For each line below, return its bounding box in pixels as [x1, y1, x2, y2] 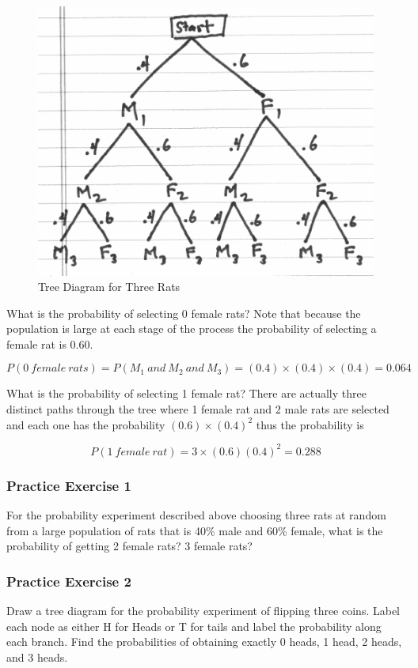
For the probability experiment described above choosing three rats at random [6, 506, 386, 523]
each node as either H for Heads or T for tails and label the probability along [6, 617, 382, 634]
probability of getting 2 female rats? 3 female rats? [6, 538, 253, 554]
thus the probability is [256, 416, 364, 432]
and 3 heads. [6, 648, 68, 665]
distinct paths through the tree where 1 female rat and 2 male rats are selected [6, 401, 389, 417]
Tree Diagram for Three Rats [38, 278, 180, 295]
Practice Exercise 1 [6, 475, 131, 495]
